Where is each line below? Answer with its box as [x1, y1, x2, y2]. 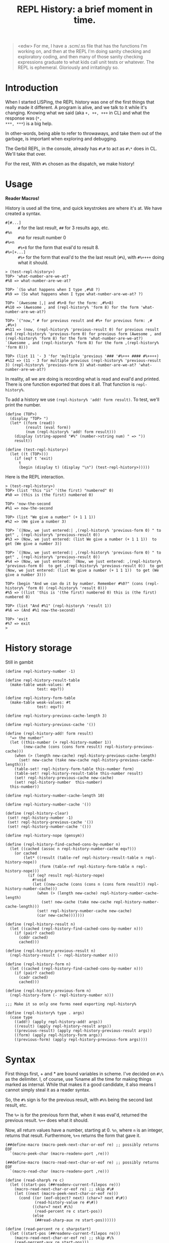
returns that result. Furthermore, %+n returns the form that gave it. [5, 1132, 141, 1139]
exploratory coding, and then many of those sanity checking [17, 54, 143, 60]
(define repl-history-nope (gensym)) [5, 833, 85, 838]
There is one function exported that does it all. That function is [5, 381, 135, 387]
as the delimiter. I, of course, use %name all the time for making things [5, 1076, 152, 1082]
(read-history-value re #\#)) [34, 1200, 98, 1205]
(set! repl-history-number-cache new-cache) [37, 908, 132, 913]
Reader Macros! [5, 195, 39, 201]
